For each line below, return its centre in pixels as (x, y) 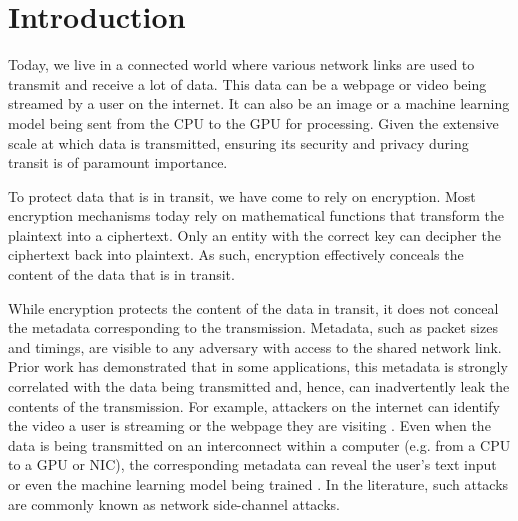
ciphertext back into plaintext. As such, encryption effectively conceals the (236, 254)
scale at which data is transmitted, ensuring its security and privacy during (238, 142)
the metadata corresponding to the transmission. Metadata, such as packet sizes (253, 327)
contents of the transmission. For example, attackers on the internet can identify (254, 405)
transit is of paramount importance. (118, 162)
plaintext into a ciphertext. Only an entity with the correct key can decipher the (254, 234)
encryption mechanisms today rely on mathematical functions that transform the (256, 215)
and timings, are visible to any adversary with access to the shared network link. (255, 346)
